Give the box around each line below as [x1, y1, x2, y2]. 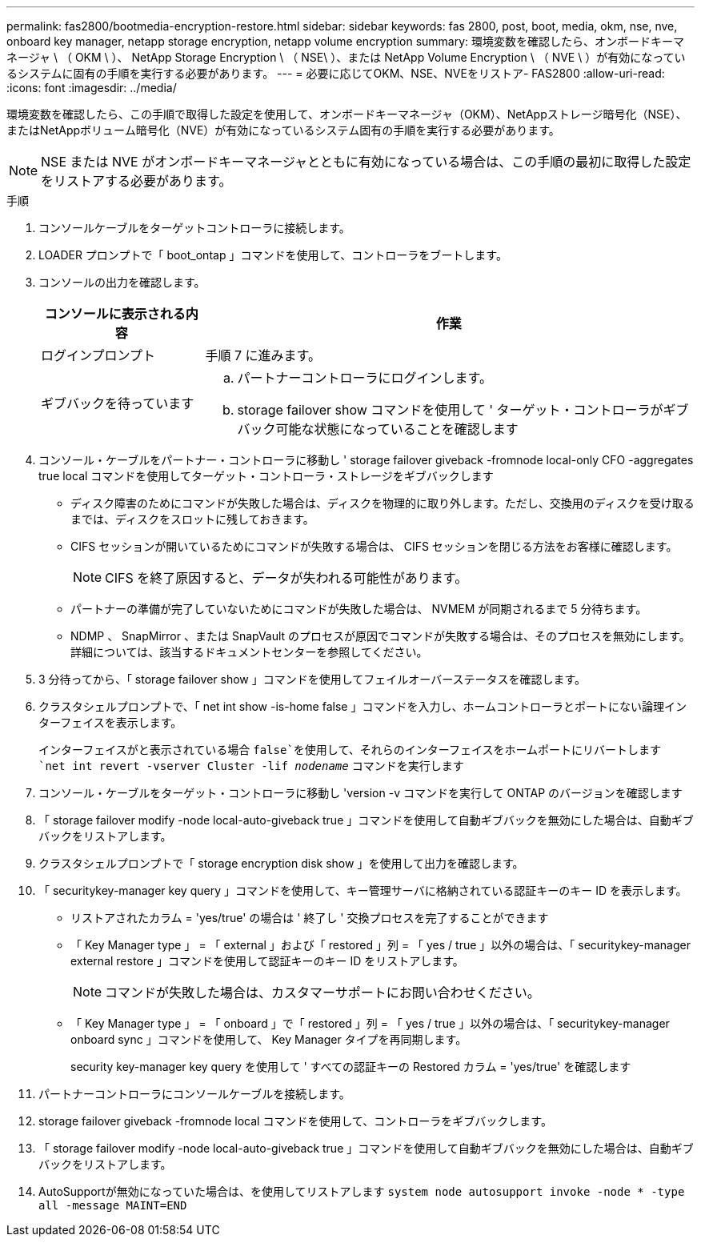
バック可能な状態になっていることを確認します [237, 421, 519, 437]
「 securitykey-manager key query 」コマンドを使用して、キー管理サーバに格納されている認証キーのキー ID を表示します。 [38, 884, 687, 897]
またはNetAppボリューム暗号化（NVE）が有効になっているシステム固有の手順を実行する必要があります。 [6, 123, 560, 137]
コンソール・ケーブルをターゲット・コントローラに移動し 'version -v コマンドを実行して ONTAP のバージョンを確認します [38, 786, 683, 800]
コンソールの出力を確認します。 [38, 275, 206, 289]
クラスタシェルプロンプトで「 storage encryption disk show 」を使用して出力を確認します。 [38, 856, 524, 870]
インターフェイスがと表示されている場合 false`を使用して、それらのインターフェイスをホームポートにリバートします [38, 743, 662, 756]
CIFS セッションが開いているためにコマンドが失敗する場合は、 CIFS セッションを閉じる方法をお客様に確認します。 [70, 539, 678, 553]
